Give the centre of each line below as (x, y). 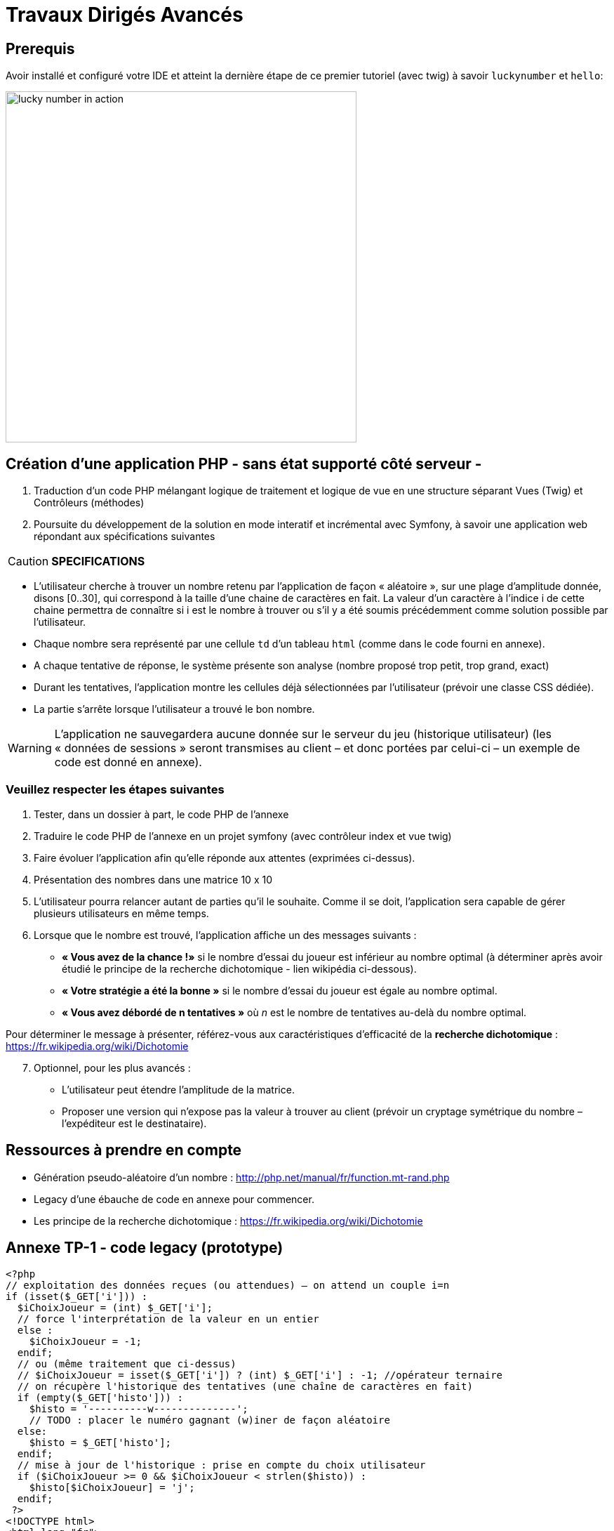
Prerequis (40, 48)
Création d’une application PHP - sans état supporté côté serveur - (244, 464)
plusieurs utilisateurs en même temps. (121, 913)
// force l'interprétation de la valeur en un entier (168, 1319)
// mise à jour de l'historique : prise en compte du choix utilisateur (221, 1465)
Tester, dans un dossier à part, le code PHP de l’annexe (161, 814)
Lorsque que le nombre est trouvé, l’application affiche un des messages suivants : (225, 935)
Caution (28, 561)
